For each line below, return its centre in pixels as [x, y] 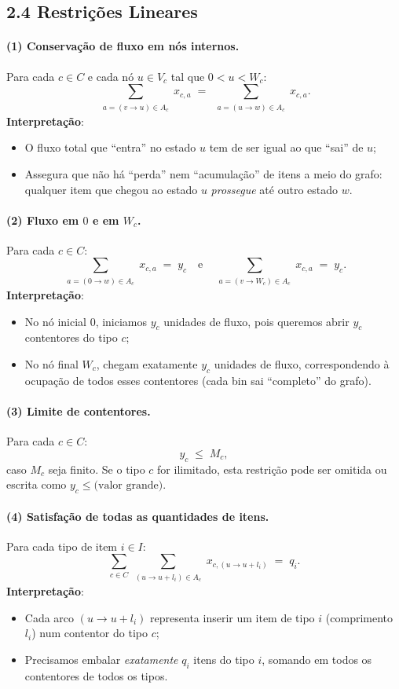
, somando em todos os [317, 659]
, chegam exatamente [147, 364]
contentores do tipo [71, 337]
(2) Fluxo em [43, 220]
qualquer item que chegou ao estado [111, 189]
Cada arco [49, 617]
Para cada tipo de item [62, 546]
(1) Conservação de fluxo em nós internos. [123, 46]
